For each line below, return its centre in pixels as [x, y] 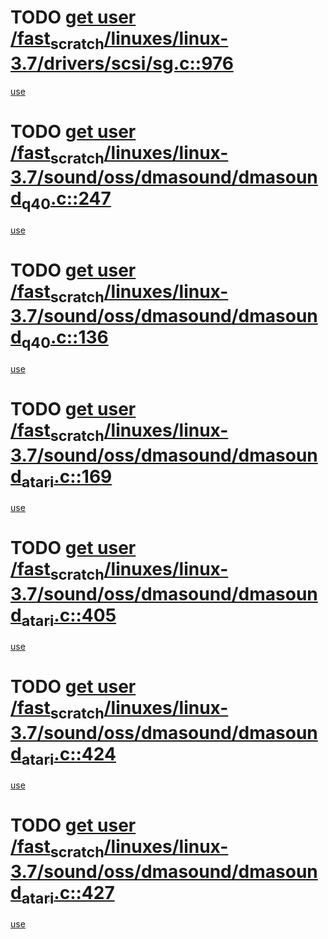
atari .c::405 [69, 617]
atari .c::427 [68, 894]
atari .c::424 [69, 755]
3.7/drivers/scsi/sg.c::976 [122, 63]
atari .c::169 [67, 478]
